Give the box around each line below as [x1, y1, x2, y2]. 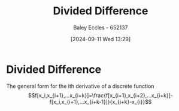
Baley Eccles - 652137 [73, 24, 128, 31]
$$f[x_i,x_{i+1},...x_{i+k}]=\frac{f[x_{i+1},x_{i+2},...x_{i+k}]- [28, 91, 174, 99]
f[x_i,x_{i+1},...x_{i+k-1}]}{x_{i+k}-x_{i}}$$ [49, 98, 152, 105]
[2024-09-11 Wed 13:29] [70, 35, 131, 42]
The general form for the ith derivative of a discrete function [6, 82, 154, 90]
